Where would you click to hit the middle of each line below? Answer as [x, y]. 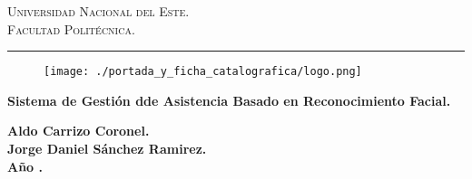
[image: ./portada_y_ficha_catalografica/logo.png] [203, 72]
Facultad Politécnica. [71, 28]
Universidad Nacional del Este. [98, 11]
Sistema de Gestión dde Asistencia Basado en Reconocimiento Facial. [229, 100]
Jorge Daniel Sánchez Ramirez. [107, 149]
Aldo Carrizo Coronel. [79, 131]
